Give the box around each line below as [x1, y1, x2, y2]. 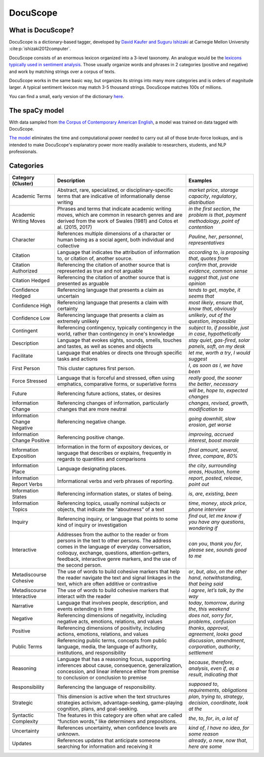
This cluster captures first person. [57, 365, 135, 372]
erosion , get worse [188, 422, 232, 429]
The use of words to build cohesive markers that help [57, 568, 180, 575]
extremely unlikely [57, 318, 99, 325]
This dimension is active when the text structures [57, 693, 171, 700]
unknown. [57, 731, 80, 737]
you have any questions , [188, 519, 245, 526]
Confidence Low [12, 315, 50, 322]
